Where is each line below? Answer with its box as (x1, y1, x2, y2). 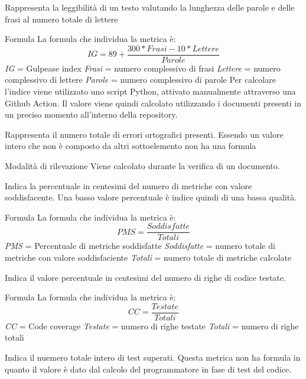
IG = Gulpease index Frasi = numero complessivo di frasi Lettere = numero (5, 61, 281, 74)
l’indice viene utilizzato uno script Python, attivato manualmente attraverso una (5, 85, 296, 98)
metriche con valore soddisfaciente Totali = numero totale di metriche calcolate (5, 251, 292, 264)
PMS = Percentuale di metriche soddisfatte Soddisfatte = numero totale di (5, 239, 275, 252)
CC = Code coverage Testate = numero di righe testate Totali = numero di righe (5, 319, 299, 332)
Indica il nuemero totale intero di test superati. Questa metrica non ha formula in (5, 351, 301, 364)
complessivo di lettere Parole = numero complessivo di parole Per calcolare (5, 73, 276, 86)
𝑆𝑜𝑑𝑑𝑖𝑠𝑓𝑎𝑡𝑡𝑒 (147, 222, 190, 231)
